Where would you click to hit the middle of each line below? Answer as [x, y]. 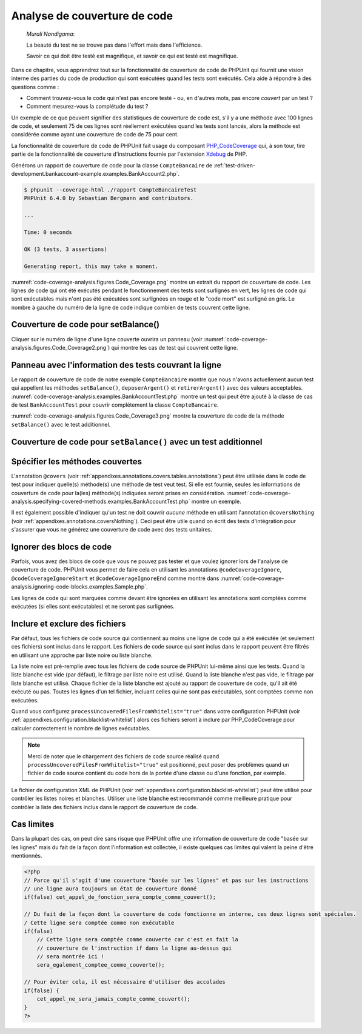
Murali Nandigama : [51, 34]
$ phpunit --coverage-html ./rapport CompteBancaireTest [110, 190]
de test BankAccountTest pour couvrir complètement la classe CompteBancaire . [115, 405]
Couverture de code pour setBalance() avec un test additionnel [137, 442]
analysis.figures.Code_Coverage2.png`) [61, 347]
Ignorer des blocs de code [62, 546]
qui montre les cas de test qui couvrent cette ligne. [175, 347]
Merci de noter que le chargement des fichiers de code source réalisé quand [123, 756]
